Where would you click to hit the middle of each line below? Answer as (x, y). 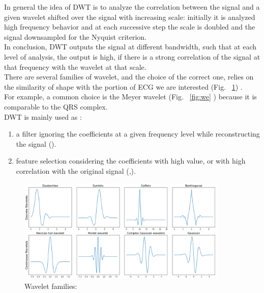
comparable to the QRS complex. (56, 106)
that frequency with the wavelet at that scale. (75, 66)
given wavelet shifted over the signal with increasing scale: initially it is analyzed (130, 17)
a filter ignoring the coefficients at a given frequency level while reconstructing (138, 134)
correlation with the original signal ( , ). (76, 170)
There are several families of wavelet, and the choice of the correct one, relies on (129, 77)
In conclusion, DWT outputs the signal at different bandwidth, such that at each (130, 47)
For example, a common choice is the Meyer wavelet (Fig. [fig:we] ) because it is (130, 97)
